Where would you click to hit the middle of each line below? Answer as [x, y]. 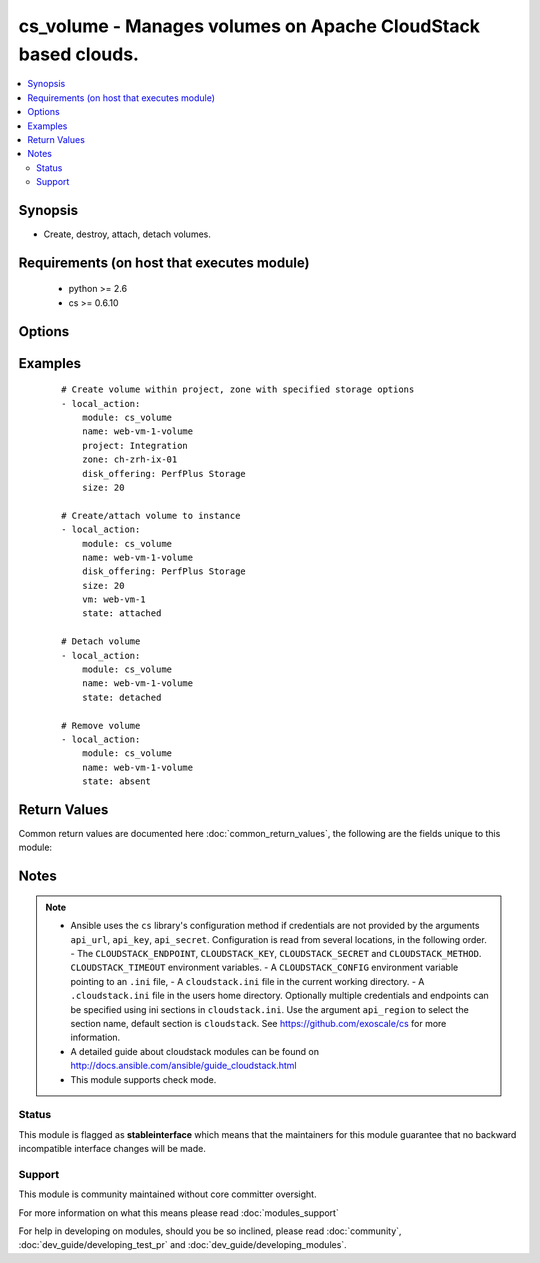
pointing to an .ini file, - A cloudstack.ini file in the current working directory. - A [247, 981]
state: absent [116, 781]
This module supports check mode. [143, 1079]
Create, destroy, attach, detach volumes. [127, 234]
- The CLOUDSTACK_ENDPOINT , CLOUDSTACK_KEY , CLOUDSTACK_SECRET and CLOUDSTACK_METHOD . [276, 954]
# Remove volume [101, 725]
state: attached [121, 613]
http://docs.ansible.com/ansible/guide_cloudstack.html [183, 1066]
